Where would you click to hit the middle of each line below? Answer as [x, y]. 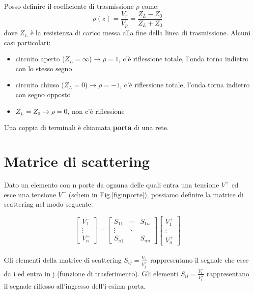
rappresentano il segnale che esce [199, 259]
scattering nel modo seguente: [49, 204]
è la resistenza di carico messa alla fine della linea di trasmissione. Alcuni [140, 33]
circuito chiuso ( [40, 85]
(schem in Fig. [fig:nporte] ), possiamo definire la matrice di [156, 194]
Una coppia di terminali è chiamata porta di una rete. [86, 127]
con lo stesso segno [44, 68]
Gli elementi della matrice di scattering [63, 259]
